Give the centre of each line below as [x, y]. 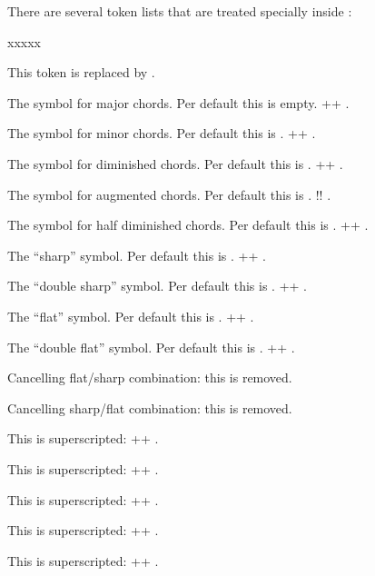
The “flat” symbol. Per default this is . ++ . [131, 316]
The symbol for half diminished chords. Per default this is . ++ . [188, 225]
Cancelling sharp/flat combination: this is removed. [150, 407]
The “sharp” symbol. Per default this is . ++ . [137, 255]
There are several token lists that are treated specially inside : [180, 11]
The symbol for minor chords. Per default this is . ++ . [162, 133]
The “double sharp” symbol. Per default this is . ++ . [157, 286]
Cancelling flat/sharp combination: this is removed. [150, 377]
